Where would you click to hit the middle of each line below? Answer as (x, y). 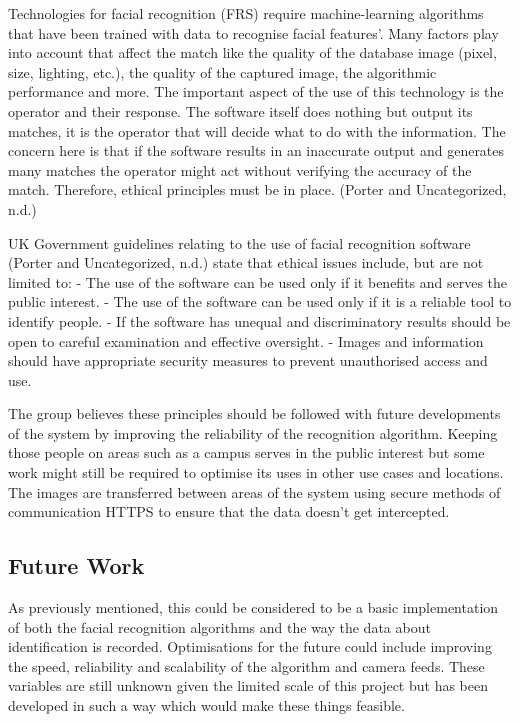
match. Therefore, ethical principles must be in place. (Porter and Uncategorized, (257, 189)
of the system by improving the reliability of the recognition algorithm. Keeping (253, 432)
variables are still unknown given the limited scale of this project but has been (248, 685)
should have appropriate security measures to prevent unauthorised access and (248, 360)
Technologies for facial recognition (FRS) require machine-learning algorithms (246, 13)
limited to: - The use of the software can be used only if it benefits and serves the (258, 281)
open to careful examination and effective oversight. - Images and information (246, 340)
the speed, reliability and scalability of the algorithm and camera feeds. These (246, 665)
